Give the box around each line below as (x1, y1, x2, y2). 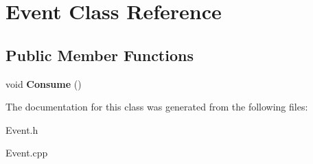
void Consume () (5, 76, 82, 91)
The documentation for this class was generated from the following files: (5, 99, 308, 114)
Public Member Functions (5, 44, 194, 65)
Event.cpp (5, 145, 48, 160)
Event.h (5, 122, 38, 137)
